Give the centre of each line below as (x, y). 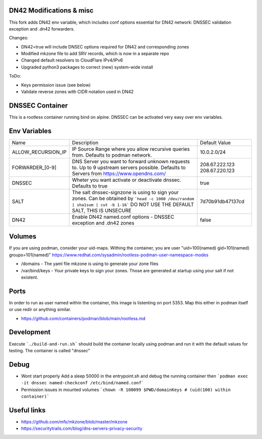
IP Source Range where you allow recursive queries (131, 149)
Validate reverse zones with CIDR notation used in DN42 (77, 92)
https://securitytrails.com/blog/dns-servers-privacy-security (82, 428)
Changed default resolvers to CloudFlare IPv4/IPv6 (72, 60)
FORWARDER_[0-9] (34, 167)
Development (30, 332)
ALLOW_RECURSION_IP (39, 152)
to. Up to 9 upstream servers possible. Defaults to (129, 167)
